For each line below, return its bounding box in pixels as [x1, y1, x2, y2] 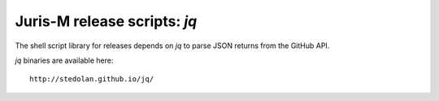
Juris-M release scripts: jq [15, 12, 198, 30]
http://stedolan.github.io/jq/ [29, 74, 154, 84]
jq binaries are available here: [15, 55, 114, 65]
